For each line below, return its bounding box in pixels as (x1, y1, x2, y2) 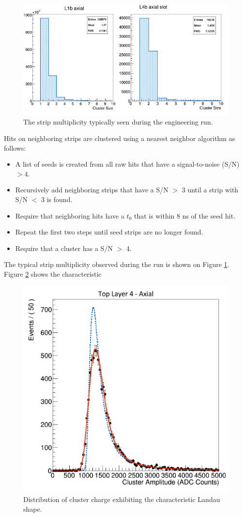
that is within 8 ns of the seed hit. (134, 210, 236, 220)
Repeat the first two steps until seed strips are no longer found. (15, 227, 203, 237)
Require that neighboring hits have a (15, 210, 124, 220)
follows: (4, 142, 26, 153)
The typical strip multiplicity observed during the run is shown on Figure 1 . (4, 259, 229, 269)
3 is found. (41, 194, 73, 204)
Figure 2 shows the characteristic (4, 268, 102, 279)
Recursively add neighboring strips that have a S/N (15, 185, 168, 195)
